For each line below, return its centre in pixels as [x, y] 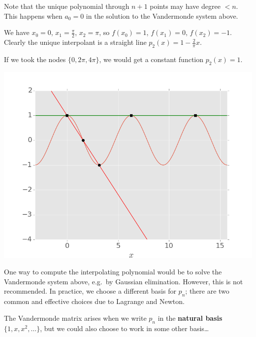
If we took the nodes [35, 59]
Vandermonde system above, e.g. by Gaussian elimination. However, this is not [124, 281]
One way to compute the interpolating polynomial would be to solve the [113, 272]
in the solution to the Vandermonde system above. [162, 16]
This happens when [33, 16]
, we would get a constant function [151, 59]
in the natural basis [190, 318]
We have [17, 32]
